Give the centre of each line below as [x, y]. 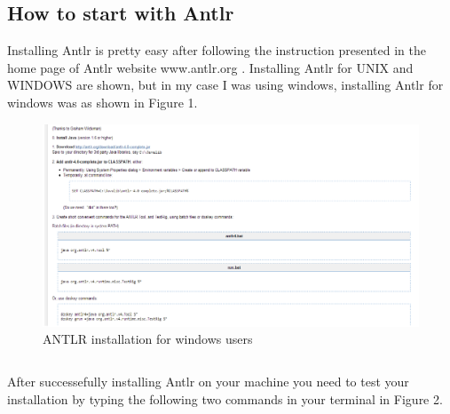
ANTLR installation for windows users [148, 339]
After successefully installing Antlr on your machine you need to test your [208, 381]
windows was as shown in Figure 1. [103, 102]
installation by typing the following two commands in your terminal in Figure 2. [225, 398]
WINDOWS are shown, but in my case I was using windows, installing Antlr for [225, 85]
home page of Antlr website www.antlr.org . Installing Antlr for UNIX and [210, 67]
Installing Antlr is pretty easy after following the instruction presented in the [217, 50]
